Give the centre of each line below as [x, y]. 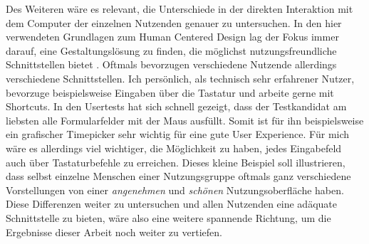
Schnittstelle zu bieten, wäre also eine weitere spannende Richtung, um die [168, 217]
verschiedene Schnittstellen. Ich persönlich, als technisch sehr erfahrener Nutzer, [180, 78]
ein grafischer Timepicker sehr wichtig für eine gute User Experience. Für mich [178, 134]
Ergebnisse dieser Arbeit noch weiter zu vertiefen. [114, 232]
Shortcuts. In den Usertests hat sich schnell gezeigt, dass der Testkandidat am [176, 106]
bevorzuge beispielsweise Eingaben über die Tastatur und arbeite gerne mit [170, 92]
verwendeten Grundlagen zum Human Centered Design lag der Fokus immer [172, 37]
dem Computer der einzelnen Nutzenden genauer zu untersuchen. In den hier [174, 22]
